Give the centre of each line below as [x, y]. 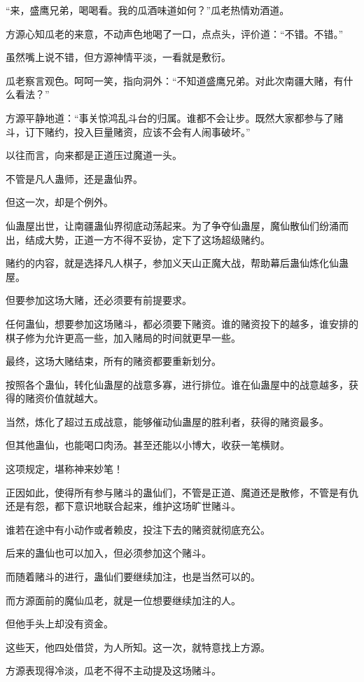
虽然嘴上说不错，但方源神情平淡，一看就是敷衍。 [118, 57]
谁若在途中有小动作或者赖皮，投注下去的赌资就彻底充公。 [138, 529]
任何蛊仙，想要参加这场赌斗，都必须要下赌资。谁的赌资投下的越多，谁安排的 [182, 323]
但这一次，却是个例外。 [59, 202]
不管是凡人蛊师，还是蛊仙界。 [74, 178]
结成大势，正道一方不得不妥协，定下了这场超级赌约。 [147, 239]
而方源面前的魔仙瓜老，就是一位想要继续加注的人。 [123, 600]
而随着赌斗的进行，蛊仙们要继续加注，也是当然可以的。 [133, 577]
